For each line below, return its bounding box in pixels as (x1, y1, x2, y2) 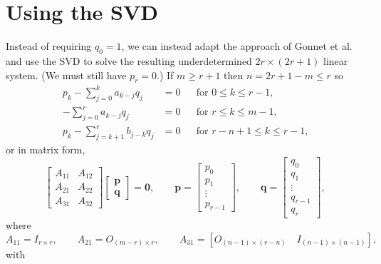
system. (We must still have (6, 67, 127, 82)
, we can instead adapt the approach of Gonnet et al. (121, 39, 353, 54)
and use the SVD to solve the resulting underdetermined (6, 53, 252, 68)
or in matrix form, (6, 142, 85, 157)
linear (323, 53, 348, 68)
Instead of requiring (6, 39, 92, 54)
